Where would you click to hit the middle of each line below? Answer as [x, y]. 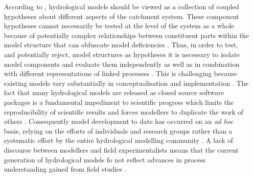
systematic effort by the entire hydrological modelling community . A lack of [119, 140]
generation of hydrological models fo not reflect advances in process [105, 159]
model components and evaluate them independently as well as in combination [122, 64]
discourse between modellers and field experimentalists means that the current [121, 149]
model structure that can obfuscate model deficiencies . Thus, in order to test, [121, 45]
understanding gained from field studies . [65, 169]
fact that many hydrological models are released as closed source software [114, 92]
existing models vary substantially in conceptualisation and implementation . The [126, 83]
